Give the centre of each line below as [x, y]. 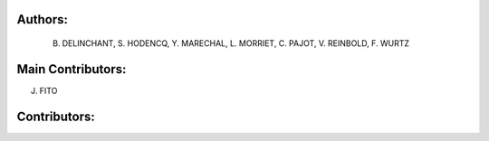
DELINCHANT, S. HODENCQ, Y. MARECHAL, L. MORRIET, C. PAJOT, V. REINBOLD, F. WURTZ [236, 43]
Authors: [42, 19]
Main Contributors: [72, 69]
